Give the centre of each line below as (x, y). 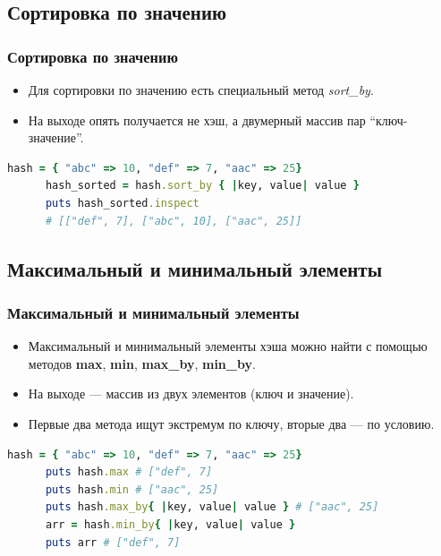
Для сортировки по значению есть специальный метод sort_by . (201, 90)
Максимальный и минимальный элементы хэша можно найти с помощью (228, 346)
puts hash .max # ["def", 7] (129, 472)
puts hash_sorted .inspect (122, 203)
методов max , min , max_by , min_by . (142, 363)
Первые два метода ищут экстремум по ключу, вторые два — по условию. (231, 423)
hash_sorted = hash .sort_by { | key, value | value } (202, 186)
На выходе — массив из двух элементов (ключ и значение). (191, 393)
